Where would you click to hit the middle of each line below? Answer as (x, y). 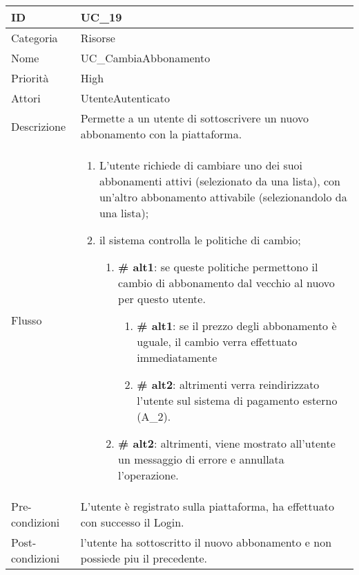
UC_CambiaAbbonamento (145, 58)
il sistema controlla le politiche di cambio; (200, 240)
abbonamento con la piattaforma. (161, 134)
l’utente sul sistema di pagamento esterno (237, 400)
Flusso (27, 320)
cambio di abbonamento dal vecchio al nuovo (226, 283)
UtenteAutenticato (125, 98)
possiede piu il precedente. (144, 558)
